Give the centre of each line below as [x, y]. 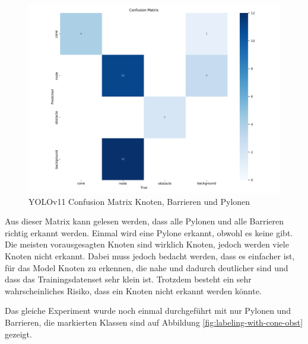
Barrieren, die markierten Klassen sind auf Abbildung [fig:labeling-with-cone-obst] [154, 322]
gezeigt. [18, 334]
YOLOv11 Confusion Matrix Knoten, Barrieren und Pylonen [139, 201]
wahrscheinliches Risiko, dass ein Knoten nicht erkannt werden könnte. [133, 290]
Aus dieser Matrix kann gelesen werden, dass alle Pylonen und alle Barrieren [145, 221]
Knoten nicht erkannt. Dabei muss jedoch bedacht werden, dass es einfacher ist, [150, 255]
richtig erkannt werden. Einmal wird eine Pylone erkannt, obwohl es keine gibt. [149, 232]
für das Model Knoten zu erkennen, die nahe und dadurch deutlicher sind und [147, 267]
